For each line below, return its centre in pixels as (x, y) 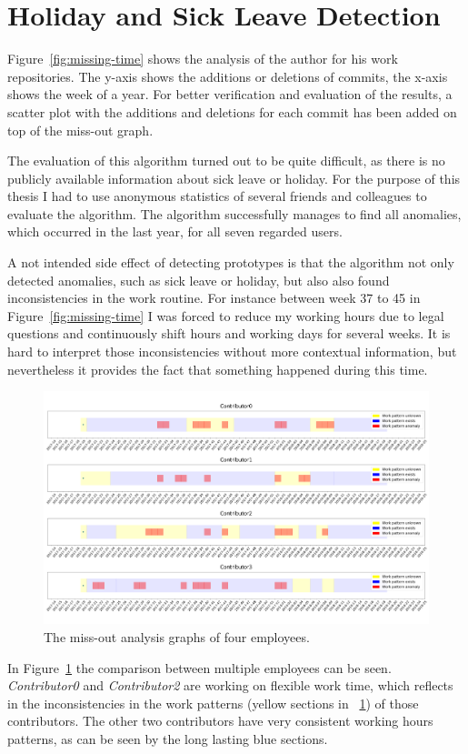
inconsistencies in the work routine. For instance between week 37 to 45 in (214, 298)
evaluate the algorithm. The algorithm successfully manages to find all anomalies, (234, 213)
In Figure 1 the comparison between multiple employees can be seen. (199, 667)
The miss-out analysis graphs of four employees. (177, 636)
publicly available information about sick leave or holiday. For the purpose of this (234, 178)
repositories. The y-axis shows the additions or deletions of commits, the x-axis (228, 76)
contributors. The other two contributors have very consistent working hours (220, 721)
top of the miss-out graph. (80, 130)
